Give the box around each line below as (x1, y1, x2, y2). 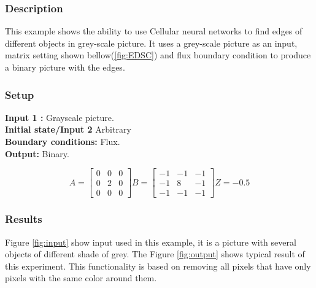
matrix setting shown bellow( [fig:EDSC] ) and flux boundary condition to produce (5, 49, 311, 61)
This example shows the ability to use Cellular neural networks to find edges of (5, 25, 303, 37)
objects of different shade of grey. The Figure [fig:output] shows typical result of (5, 247, 305, 260)
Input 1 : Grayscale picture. (5, 111, 114, 123)
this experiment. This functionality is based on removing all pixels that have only (5, 259, 311, 272)
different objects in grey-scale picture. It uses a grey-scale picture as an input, (5, 36, 298, 49)
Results (5, 211, 42, 227)
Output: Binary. (5, 147, 69, 160)
